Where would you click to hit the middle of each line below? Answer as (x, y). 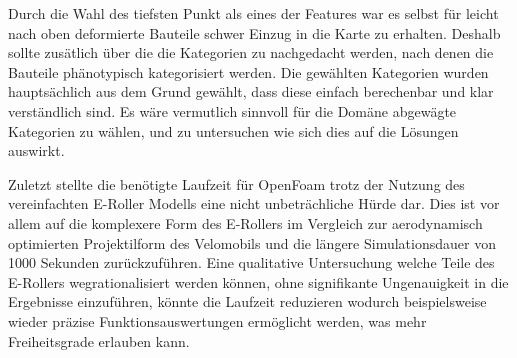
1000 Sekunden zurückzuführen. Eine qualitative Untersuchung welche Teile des (251, 262)
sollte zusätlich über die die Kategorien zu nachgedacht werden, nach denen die (251, 52)
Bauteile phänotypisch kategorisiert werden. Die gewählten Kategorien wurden (248, 71)
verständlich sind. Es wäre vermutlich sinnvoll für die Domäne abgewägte (232, 110)
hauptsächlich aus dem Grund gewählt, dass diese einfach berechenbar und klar (251, 91)
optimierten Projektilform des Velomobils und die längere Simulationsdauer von (252, 242)
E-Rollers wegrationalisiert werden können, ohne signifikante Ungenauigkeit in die (258, 281)
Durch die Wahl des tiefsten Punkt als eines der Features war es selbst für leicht (253, 13)
